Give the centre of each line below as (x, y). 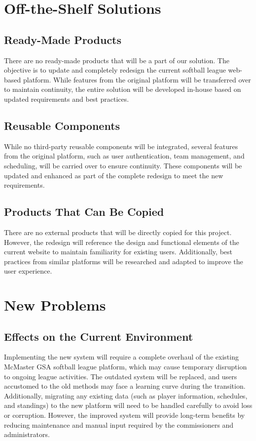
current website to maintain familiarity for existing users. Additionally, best (118, 252)
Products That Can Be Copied (84, 212)
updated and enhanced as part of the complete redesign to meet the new (114, 175)
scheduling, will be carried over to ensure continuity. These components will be (123, 165)
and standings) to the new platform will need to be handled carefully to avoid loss (128, 405)
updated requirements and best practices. (67, 99)
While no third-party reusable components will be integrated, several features (121, 146)
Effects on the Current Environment (99, 336)
